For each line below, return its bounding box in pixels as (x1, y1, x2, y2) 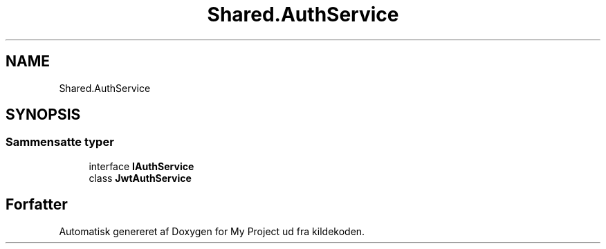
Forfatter (6, 196, 68, 214)
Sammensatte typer (6, 135, 114, 149)
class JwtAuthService (89, 172, 192, 184)
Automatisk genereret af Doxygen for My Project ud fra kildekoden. (59, 225, 365, 237)
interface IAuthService (89, 160, 194, 172)
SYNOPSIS (6, 106, 81, 124)
